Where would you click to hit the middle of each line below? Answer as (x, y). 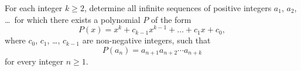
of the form (171, 19)
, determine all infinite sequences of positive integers (178, 8)
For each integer (34, 8)
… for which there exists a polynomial (73, 19)
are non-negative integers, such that (146, 40)
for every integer (34, 61)
